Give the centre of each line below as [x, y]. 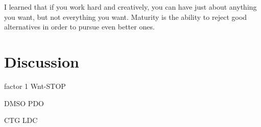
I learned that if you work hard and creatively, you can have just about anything [130, 7]
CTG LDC [21, 120]
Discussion [42, 61]
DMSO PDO [24, 103]
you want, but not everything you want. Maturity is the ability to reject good [126, 17]
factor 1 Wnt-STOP [35, 86]
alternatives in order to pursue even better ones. [79, 27]
